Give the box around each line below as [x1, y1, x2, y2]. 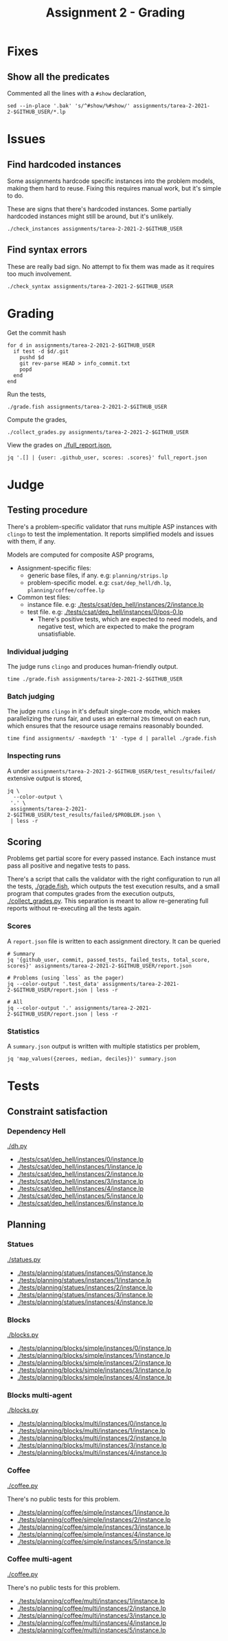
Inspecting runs [7, 751, 61, 761]
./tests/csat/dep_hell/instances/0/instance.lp [16, 1155, 144, 1163]
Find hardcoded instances [7, 158, 122, 170]
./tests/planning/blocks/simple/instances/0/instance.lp [16, 1344, 172, 1352]
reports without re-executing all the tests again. [7, 904, 141, 912]
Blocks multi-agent [7, 1390, 73, 1399]
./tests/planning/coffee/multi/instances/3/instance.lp [16, 1611, 166, 1620]
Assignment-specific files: [16, 564, 91, 572]
